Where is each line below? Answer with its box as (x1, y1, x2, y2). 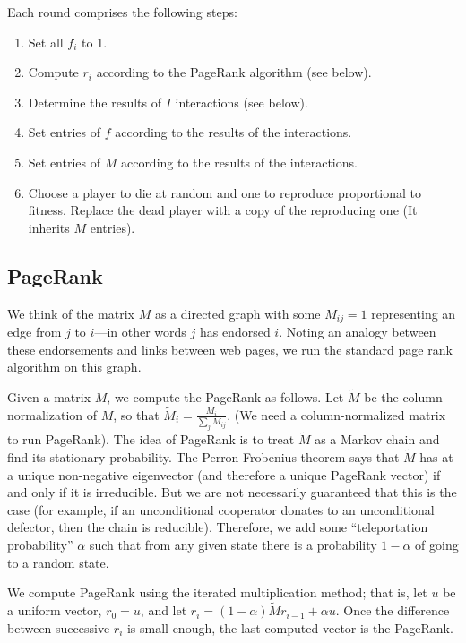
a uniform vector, (7, 601, 102, 620)
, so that (113, 405, 160, 424)
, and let (140, 601, 187, 620)
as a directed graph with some (154, 304, 321, 322)
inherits (28, 218, 70, 236)
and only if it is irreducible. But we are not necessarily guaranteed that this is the (7, 483, 457, 502)
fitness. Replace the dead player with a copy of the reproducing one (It (28, 201, 418, 219)
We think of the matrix (7, 304, 135, 322)
